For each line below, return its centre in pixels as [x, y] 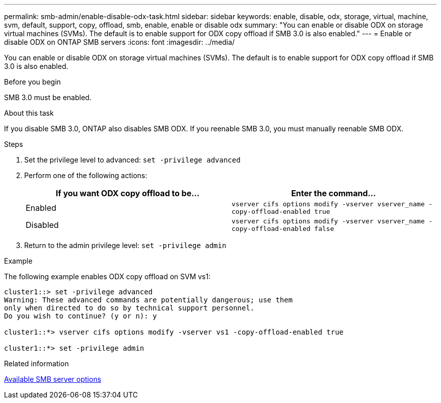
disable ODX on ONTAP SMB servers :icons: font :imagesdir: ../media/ [120, 42]
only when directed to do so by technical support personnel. [129, 308]
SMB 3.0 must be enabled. [48, 97]
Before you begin [32, 82]
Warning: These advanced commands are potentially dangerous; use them [149, 300]
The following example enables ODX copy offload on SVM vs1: [107, 276]
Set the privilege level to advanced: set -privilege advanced [132, 160]
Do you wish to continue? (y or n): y [81, 316]
